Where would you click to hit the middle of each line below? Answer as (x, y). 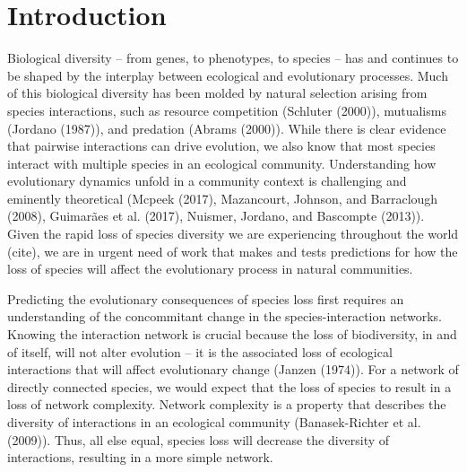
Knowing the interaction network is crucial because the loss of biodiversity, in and (232, 334)
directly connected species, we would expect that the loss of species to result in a (229, 386)
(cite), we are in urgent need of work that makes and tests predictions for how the (233, 251)
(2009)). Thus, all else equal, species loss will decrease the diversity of (199, 439)
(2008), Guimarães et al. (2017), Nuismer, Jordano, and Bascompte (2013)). (216, 216)
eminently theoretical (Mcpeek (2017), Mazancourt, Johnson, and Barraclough (223, 198)
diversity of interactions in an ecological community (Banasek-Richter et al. (214, 422)
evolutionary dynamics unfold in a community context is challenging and (207, 181)
